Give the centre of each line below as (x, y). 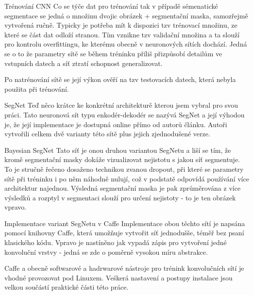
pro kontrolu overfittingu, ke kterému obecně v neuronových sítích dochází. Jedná (126, 44)
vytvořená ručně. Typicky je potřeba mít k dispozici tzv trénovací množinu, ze (121, 25)
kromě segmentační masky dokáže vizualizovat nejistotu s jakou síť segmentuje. (122, 159)
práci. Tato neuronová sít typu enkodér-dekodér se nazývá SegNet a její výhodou (125, 114)
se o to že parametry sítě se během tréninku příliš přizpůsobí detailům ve (113, 53)
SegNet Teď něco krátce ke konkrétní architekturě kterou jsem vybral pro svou (121, 105)
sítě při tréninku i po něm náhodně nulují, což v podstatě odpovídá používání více (127, 178)
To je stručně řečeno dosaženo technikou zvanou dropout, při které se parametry (124, 169)
